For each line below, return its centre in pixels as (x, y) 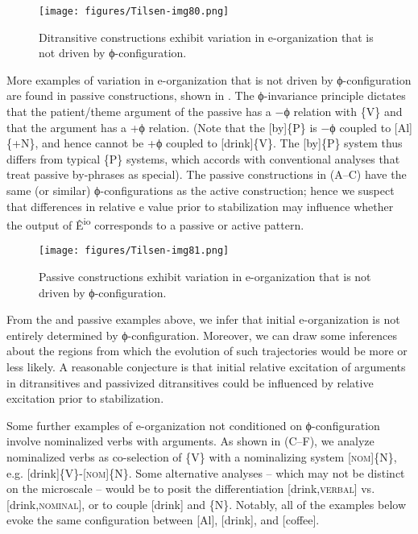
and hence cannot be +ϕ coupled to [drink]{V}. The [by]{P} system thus (222, 143)
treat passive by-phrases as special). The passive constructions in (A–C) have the (207, 174)
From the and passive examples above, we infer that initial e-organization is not (203, 319)
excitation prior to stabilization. (85, 398)
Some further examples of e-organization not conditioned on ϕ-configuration (193, 425)
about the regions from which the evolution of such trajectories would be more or (207, 351)
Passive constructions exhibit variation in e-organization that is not (205, 277)
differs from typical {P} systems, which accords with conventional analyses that (203, 158)
